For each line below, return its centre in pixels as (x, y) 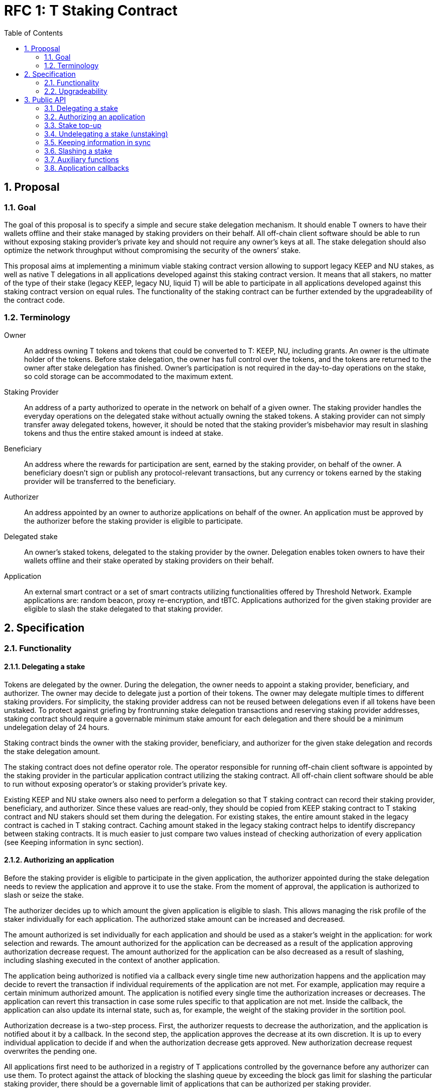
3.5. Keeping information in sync (98, 142)
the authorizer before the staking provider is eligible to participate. (133, 521)
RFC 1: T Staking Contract (91, 11)
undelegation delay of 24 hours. (57, 727)
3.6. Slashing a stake (78, 151)
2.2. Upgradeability (76, 91)
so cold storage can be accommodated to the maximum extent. (129, 376)
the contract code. (35, 300)
